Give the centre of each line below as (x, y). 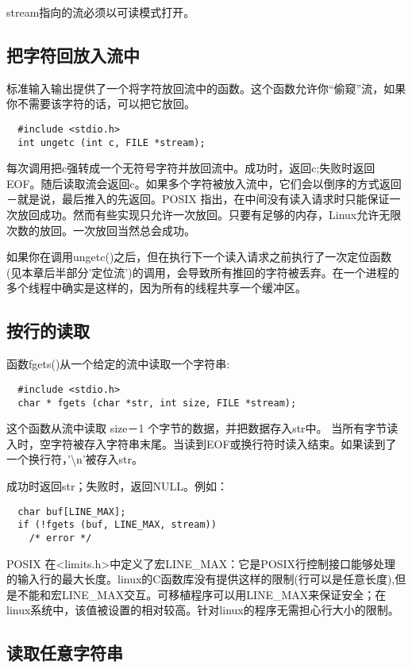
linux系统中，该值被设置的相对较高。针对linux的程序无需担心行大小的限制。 (203, 610)
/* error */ (60, 538)
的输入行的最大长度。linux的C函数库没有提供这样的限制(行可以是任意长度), (201, 579)
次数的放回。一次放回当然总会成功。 (101, 230)
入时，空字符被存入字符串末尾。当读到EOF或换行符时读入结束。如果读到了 (202, 443)
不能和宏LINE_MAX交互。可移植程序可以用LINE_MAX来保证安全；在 (202, 594)
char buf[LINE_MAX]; (72, 511)
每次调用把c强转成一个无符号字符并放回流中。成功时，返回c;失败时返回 (191, 168)
